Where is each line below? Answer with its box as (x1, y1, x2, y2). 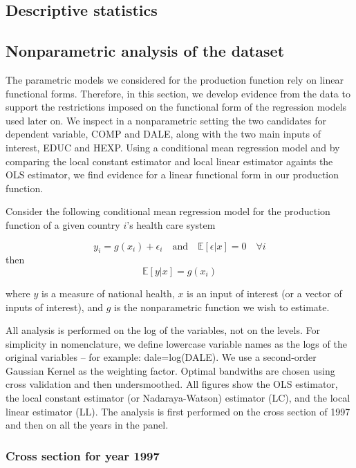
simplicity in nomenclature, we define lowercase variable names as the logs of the (6, 336, 347, 350)
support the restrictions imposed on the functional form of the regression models (6, 100, 347, 114)
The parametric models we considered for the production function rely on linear (6, 72, 344, 86)
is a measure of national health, (41, 286, 175, 300)
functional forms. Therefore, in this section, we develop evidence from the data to (6, 86, 350, 100)
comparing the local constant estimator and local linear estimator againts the (6, 153, 333, 168)
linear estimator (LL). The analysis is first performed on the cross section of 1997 (6, 404, 350, 418)
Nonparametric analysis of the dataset (6, 40, 285, 62)
